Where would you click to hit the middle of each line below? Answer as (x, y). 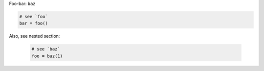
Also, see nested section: (34, 36)
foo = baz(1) (47, 56)
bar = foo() (34, 24)
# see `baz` (46, 49)
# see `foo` (34, 16)
